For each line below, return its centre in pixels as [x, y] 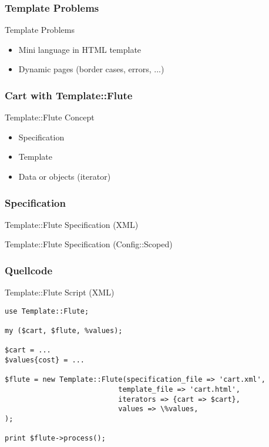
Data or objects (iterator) [65, 176]
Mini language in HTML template [80, 49]
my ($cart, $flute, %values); [64, 331]
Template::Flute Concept [50, 117]
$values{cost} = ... [45, 360]
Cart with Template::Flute [69, 95]
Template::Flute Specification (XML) [72, 224]
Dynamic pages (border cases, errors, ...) [91, 69]
